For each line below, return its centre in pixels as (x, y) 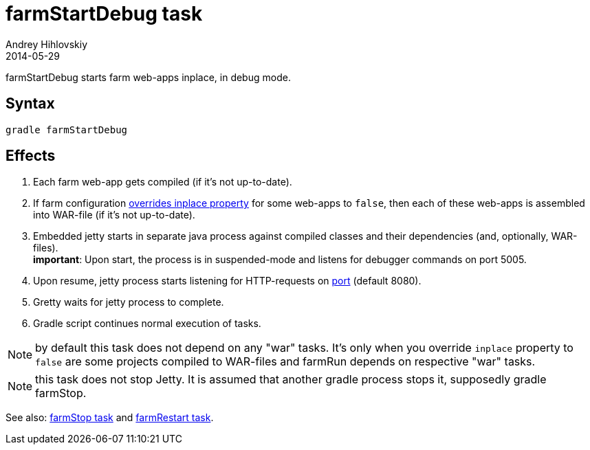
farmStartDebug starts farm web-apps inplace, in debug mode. (148, 77)
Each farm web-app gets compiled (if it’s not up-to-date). (163, 182)
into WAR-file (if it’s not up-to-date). (114, 215)
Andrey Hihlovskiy (47, 44)
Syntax (30, 104)
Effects (31, 156)
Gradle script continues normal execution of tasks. (147, 324)
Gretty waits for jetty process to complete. (129, 302)
